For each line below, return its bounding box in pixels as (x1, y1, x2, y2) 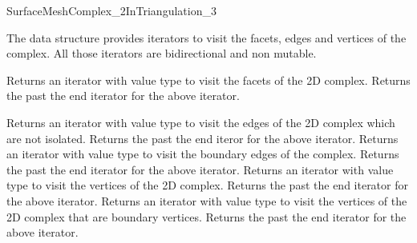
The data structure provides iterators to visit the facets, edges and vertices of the (6, 29, 407, 46)
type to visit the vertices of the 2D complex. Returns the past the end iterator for (6, 177, 408, 193)
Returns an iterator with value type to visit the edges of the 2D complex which (6, 114, 395, 130)
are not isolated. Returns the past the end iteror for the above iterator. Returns (6, 129, 399, 146)
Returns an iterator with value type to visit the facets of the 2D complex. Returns (6, 71, 411, 88)
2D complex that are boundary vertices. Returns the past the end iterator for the (6, 208, 407, 225)
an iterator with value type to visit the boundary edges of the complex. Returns (6, 145, 399, 162)
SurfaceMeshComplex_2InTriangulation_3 (6, 2, 217, 18)
